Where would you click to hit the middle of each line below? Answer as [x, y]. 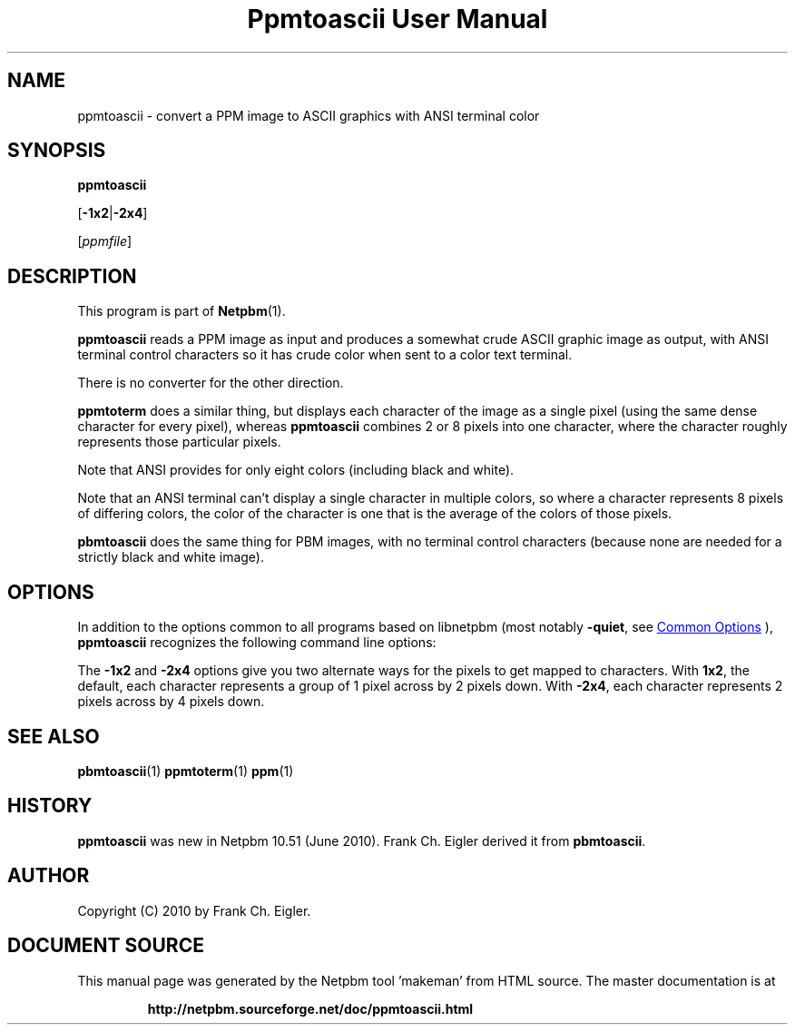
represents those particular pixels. [179, 442]
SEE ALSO [54, 736]
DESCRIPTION [72, 276]
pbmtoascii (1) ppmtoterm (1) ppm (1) [186, 771]
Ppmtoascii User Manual [397, 19]
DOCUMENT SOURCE [106, 946]
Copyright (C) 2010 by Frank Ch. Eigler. [194, 910]
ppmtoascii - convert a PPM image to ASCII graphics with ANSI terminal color [309, 115]
